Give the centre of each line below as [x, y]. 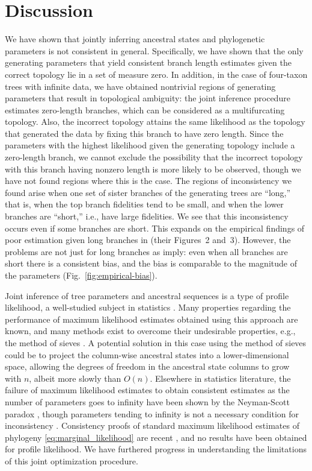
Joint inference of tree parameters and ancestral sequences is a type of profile [147, 295]
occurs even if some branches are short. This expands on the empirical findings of [155, 228]
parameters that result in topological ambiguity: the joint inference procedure [148, 98]
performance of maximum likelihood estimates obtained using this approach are [151, 319]
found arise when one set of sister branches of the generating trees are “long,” [148, 192]
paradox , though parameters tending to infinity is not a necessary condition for [152, 413]
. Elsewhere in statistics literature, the [220, 378]
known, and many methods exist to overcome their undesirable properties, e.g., [150, 331]
